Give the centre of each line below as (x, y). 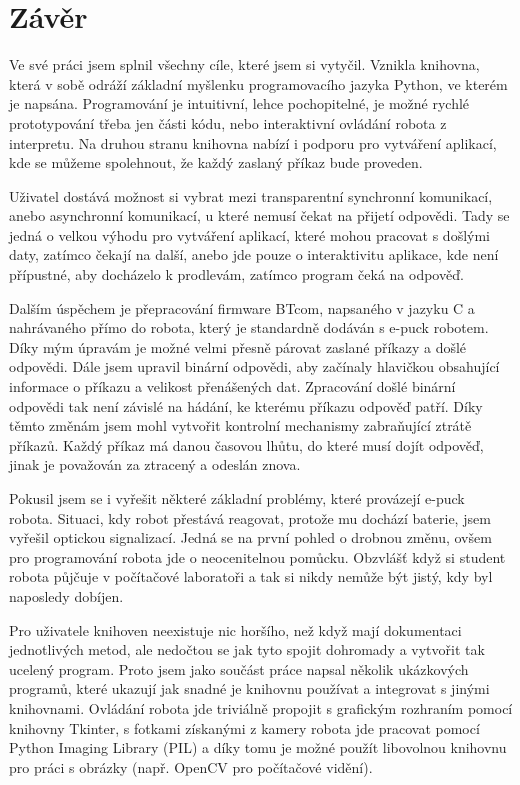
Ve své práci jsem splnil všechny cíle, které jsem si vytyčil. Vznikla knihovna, (244, 64)
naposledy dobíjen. (66, 595)
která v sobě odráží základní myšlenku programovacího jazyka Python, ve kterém (258, 83)
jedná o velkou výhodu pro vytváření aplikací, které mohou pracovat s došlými (250, 234)
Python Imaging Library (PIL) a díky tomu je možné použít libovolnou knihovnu (258, 747)
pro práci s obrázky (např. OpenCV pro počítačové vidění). (191, 766)
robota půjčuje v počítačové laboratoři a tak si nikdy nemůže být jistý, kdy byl (251, 576)
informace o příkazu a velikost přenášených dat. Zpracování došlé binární (232, 386)
